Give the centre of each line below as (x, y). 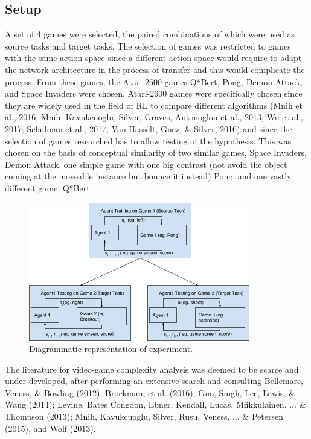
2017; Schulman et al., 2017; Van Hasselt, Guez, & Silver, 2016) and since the (149, 128)
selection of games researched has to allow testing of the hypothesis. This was (148, 140)
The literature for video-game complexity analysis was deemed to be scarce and (152, 369)
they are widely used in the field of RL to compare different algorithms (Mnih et (154, 105)
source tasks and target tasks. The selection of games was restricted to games (148, 46)
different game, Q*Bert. (49, 187)
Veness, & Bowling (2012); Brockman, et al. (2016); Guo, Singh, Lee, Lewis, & (150, 392)
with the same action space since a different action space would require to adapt (153, 58)
